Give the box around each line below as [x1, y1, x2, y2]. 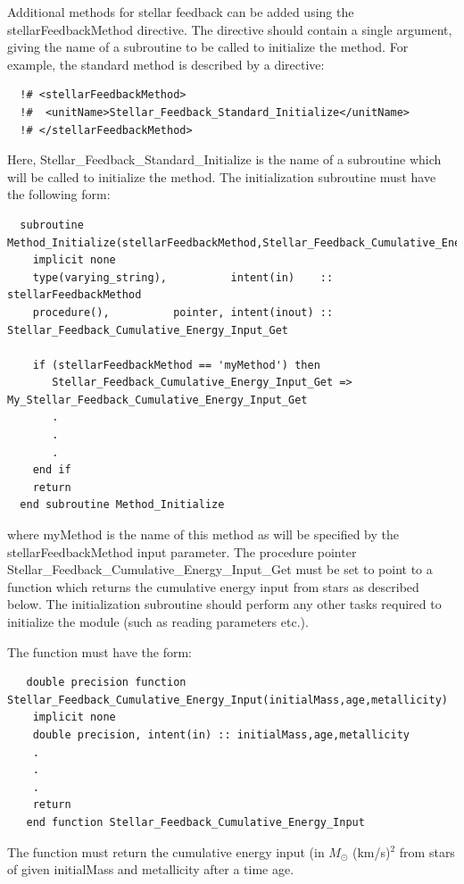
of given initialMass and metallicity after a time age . [7, 860, 294, 879]
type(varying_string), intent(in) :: [32, 271, 334, 284]
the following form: [7, 185, 111, 204]
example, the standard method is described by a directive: [7, 54, 325, 73]
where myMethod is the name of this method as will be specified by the [7, 525, 399, 544]
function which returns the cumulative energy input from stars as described [7, 577, 419, 596]
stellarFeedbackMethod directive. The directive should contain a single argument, [7, 20, 452, 38]
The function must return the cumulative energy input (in [7, 842, 325, 861]
